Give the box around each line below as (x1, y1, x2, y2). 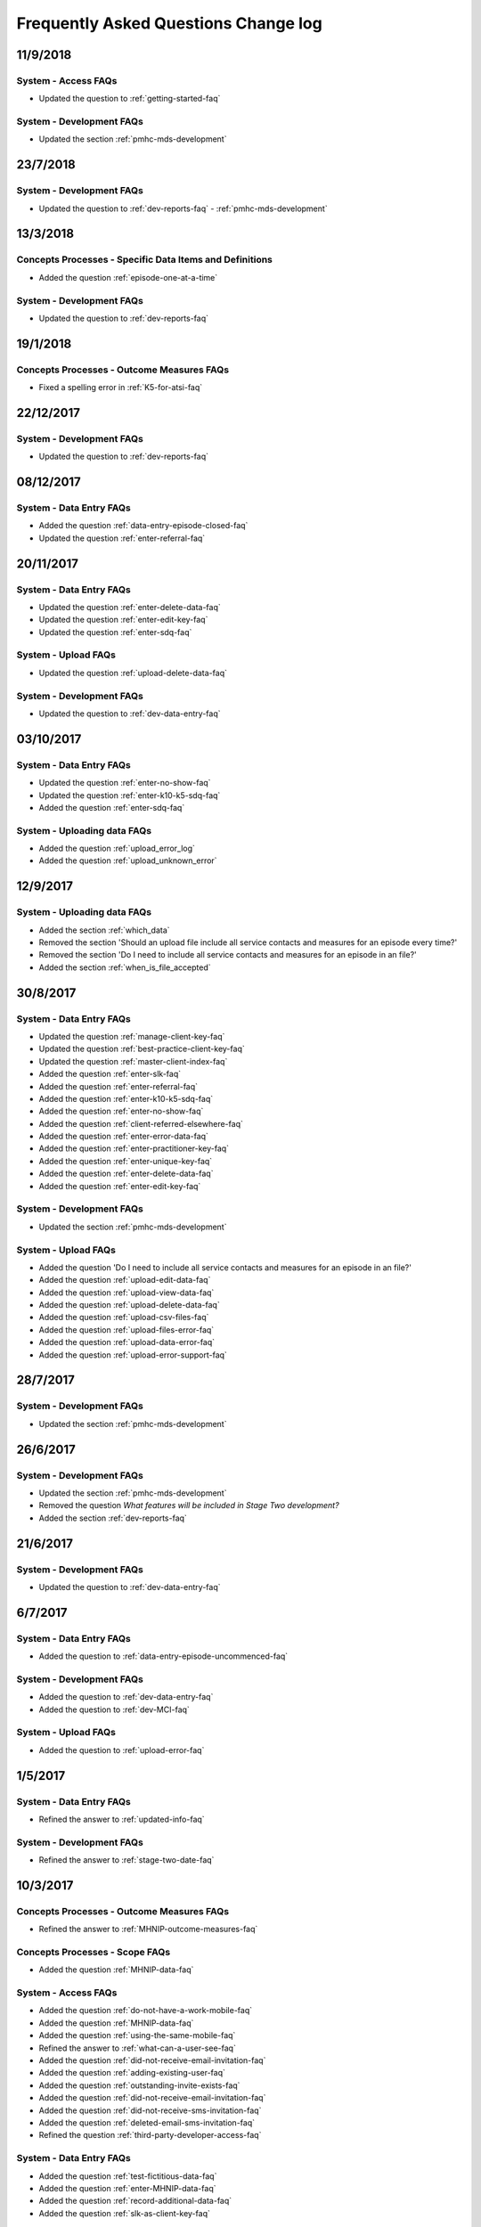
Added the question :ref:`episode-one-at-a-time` (38, 272, 218, 282)
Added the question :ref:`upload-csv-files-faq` (38, 1312, 209, 1323)
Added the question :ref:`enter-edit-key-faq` (38, 1180, 201, 1191)
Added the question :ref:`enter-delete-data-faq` (38, 1168, 214, 1179)
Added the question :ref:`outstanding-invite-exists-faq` (38, 2080, 240, 2091)
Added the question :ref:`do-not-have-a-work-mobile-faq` (38, 2005, 253, 2016)
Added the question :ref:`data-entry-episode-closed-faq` (38, 520, 249, 531)
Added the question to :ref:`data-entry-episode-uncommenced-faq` (38, 1651, 289, 1661)
